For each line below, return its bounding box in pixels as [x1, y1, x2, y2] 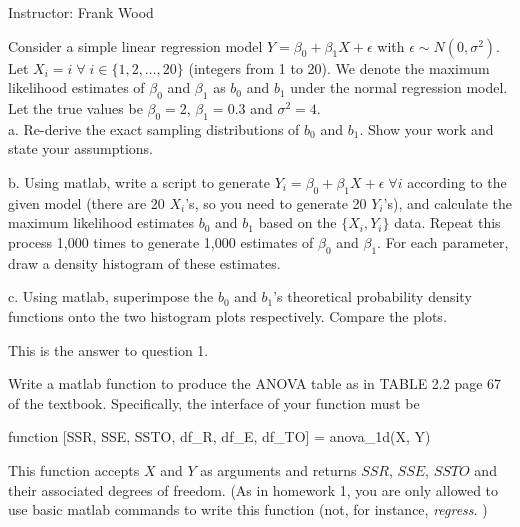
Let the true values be [8, 97, 143, 118]
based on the [258, 212, 337, 233]
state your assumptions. [8, 138, 154, 159]
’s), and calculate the [383, 192, 512, 213]
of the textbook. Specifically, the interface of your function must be [8, 392, 420, 413]
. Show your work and [359, 118, 494, 139]
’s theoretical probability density [273, 286, 472, 307]
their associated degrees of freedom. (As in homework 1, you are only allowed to [8, 479, 499, 500]
